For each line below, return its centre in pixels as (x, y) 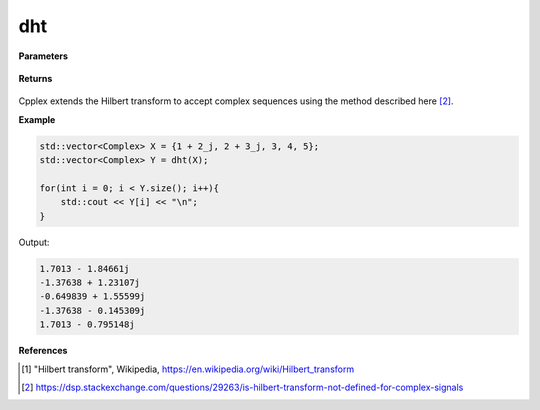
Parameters (43, 56)
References (43, 351)
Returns (35, 78)
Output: (34, 242)
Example (37, 119)
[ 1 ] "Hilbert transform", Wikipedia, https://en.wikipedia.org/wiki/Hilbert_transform (188, 369)
